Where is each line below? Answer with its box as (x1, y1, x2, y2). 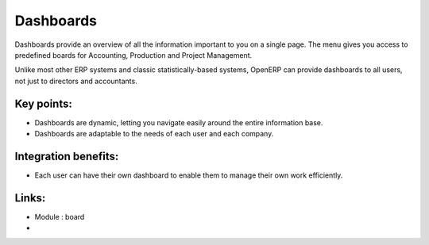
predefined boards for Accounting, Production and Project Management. (14, 50, 253, 59)
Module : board (34, 212, 85, 221)
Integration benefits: (14, 149, 119, 163)
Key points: (14, 97, 73, 110)
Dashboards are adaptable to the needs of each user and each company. (34, 129, 274, 139)
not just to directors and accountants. (14, 76, 138, 86)
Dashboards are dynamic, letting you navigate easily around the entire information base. (34, 117, 323, 127)
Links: (14, 191, 46, 205)
